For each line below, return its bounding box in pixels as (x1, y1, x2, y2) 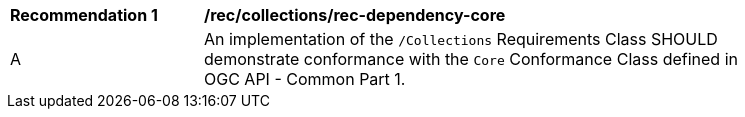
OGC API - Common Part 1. (204, 69, 406, 89)
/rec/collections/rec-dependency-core (204, 5, 506, 25)
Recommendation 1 (10, 5, 158, 25)
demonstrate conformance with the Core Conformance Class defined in (204, 49, 738, 69)
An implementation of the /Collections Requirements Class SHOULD (204, 29, 718, 49)
